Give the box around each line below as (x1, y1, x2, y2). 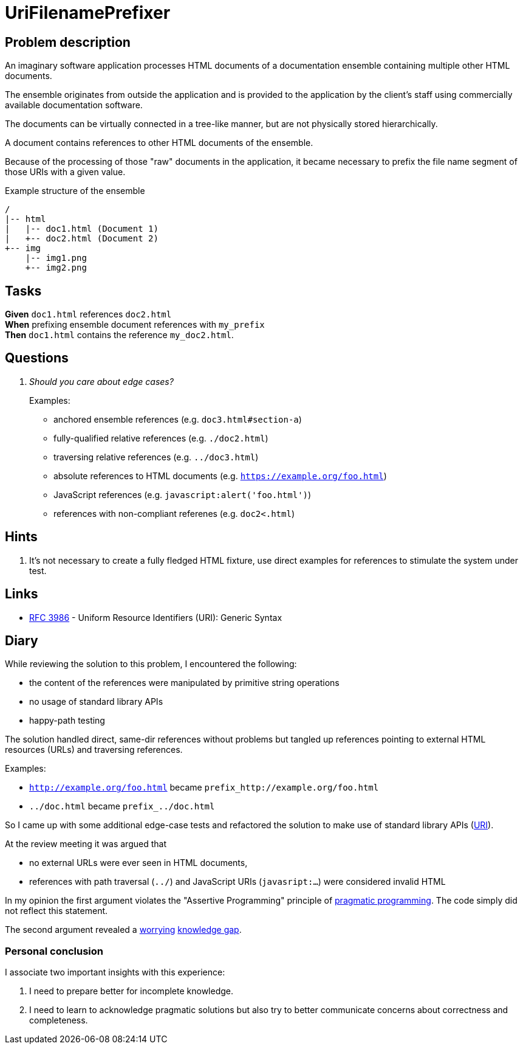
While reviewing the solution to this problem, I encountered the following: (5, 659, 297, 670)
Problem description (5, 34, 131, 50)
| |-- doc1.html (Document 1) (5, 224, 159, 234)
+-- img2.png (25, 263, 87, 273)
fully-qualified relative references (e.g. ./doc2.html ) (53, 432, 268, 443)
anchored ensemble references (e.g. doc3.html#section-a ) (53, 414, 302, 424)
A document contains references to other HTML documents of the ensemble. (5, 137, 313, 148)
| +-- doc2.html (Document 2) (5, 234, 159, 244)
